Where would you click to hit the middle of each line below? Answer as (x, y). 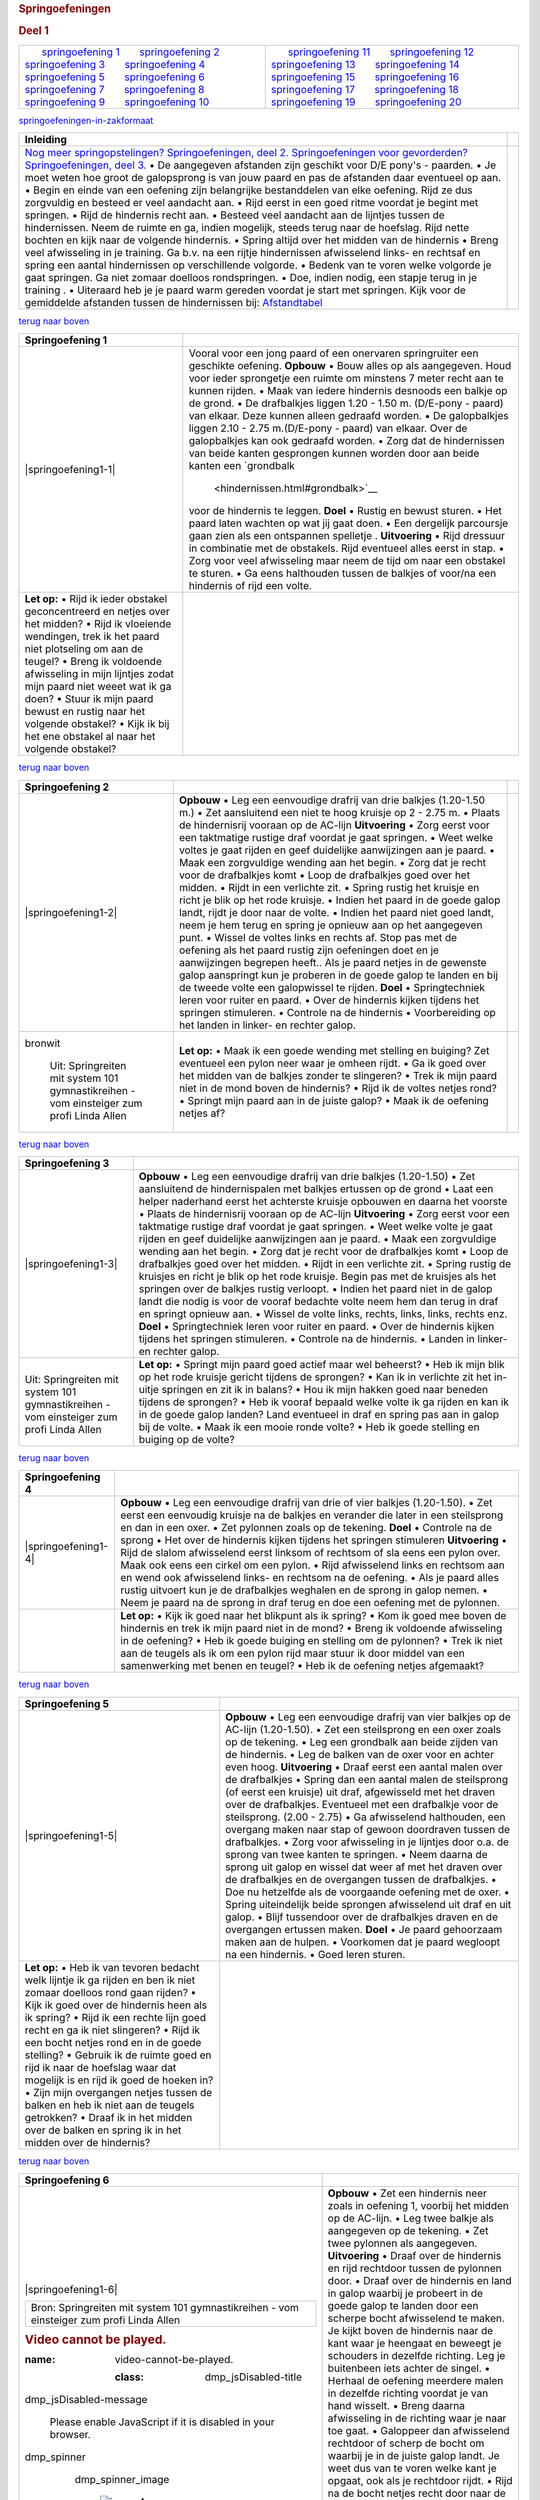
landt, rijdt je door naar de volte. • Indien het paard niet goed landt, (336, 912)
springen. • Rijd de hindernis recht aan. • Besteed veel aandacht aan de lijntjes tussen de (234, 215)
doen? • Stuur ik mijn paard (89, 699)
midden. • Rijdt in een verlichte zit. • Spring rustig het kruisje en (329, 887)
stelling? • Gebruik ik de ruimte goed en (118, 2055)
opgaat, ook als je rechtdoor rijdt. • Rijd (420, 2481)
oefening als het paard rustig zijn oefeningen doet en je (309, 950)
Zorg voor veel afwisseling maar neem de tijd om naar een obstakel (347, 561)
